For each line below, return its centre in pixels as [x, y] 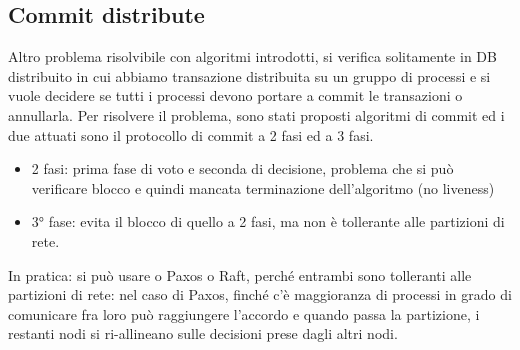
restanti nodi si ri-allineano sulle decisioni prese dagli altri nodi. [203, 333]
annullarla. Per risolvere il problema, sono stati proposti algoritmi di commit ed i [256, 114]
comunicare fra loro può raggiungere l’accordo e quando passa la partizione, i [244, 313]
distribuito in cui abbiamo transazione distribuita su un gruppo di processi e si [249, 75]
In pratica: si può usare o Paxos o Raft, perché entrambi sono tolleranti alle [240, 274]
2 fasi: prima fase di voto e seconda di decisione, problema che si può [242, 168]
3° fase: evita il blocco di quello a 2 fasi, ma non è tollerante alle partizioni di [268, 221]
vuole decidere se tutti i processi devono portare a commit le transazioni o [235, 95]
